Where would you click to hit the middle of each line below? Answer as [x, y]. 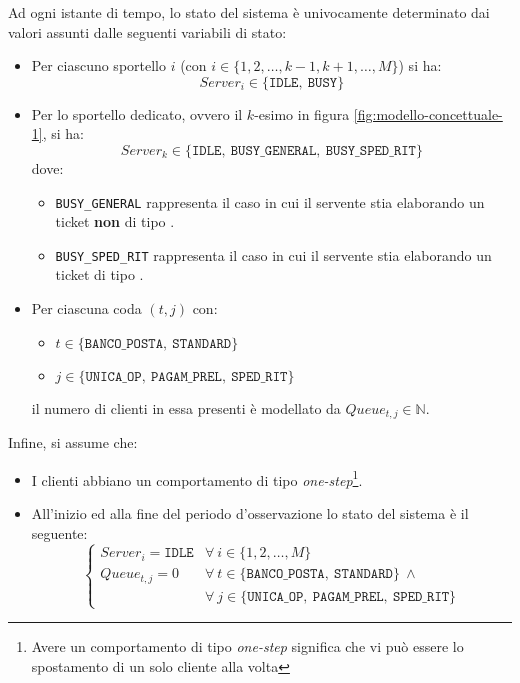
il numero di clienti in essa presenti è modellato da [186, 407]
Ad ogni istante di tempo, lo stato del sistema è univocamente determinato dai [249, 12]
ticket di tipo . [99, 274]
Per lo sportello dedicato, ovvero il [137, 113]
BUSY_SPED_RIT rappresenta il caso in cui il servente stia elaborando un [273, 254]
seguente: [59, 532]
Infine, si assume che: [73, 442]
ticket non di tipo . [115, 221]
